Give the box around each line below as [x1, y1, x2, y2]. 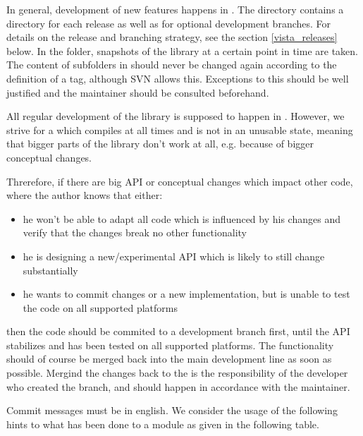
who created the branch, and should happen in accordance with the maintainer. [6, 379, 350, 394]
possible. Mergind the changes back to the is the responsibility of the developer [6, 365, 348, 380]
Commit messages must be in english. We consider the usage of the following [6, 403, 338, 418]
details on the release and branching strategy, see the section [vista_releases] [6, 30, 338, 44]
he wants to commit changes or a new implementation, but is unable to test [23, 286, 350, 301]
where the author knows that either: [6, 188, 163, 202]
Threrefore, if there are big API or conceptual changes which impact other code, [6, 174, 353, 188]
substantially [23, 262, 78, 277]
